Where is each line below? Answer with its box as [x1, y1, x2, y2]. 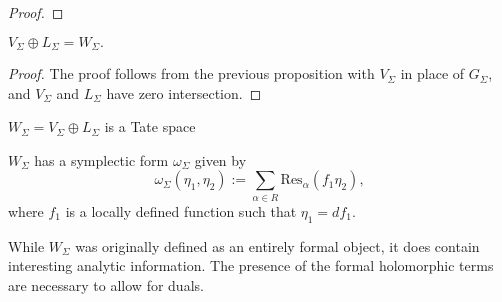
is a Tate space [104, 116, 196, 137]
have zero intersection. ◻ [106, 82, 262, 103]
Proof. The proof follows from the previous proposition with [8, 63, 375, 84]
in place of [400, 63, 465, 84]
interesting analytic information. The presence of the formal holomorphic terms [8, 255, 494, 276]
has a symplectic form [34, 149, 169, 170]
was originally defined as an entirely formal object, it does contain [75, 235, 480, 256]
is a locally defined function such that [65, 200, 297, 221]
